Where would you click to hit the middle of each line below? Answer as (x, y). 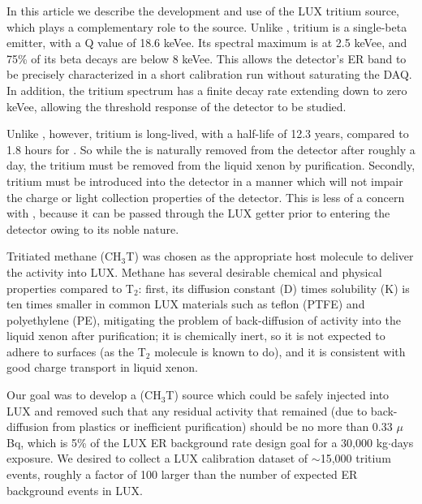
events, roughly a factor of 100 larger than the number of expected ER (182, 474)
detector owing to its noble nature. (93, 228)
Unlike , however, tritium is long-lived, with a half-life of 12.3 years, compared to (208, 134)
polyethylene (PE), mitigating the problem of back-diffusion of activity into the (204, 319)
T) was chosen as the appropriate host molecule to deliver (270, 256)
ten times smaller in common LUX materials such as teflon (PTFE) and (186, 304)
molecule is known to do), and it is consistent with (280, 351)
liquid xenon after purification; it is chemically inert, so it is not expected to (196, 336)
